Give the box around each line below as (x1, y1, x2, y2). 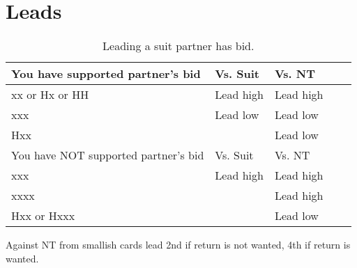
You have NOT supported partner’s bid (11, 147, 204, 164)
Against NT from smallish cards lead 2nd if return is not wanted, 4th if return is (6, 237, 351, 252)
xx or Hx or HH (11, 86, 89, 103)
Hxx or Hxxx (11, 207, 75, 224)
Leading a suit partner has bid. (102, 38, 255, 54)
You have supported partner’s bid (11, 65, 201, 82)
